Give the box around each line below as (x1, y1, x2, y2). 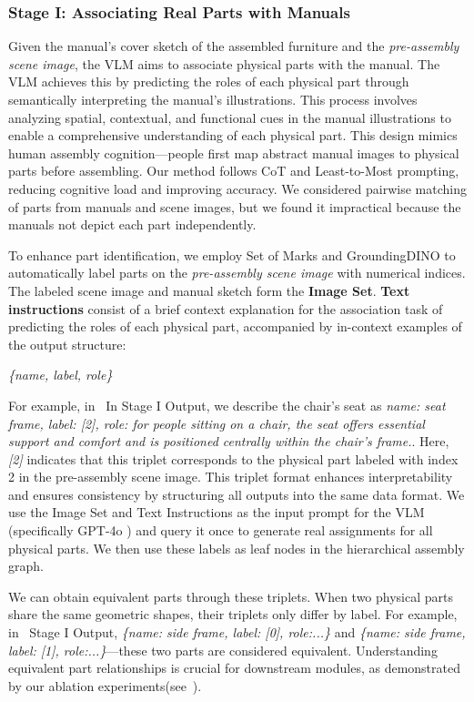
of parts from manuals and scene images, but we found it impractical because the (8, 197, 461, 216)
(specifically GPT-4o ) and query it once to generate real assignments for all (8, 521, 433, 540)
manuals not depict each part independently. (8, 215, 257, 234)
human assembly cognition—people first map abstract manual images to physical (8, 143, 459, 162)
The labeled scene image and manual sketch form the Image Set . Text (8, 280, 410, 300)
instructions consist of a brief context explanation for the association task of (8, 299, 443, 318)
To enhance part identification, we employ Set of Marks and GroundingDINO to (8, 245, 456, 264)
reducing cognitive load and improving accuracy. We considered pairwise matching (8, 178, 467, 198)
